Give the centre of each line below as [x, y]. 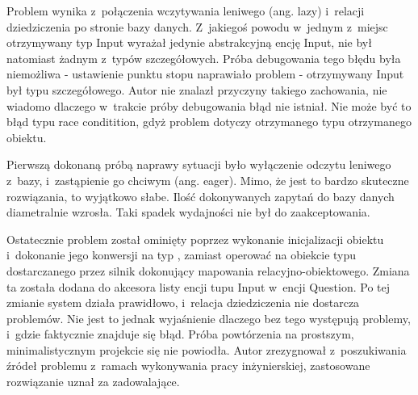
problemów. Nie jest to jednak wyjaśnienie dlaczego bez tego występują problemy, [209, 318]
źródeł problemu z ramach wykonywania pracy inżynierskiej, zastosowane [188, 366]
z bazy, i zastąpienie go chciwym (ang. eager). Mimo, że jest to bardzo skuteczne [208, 180]
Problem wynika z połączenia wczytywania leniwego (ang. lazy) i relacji [186, 11]
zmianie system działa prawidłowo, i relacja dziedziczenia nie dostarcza [183, 303]
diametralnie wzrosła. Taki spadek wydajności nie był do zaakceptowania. [188, 212]
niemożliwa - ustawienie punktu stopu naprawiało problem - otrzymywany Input [205, 74]
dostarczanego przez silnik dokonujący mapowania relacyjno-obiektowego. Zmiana [208, 270]
